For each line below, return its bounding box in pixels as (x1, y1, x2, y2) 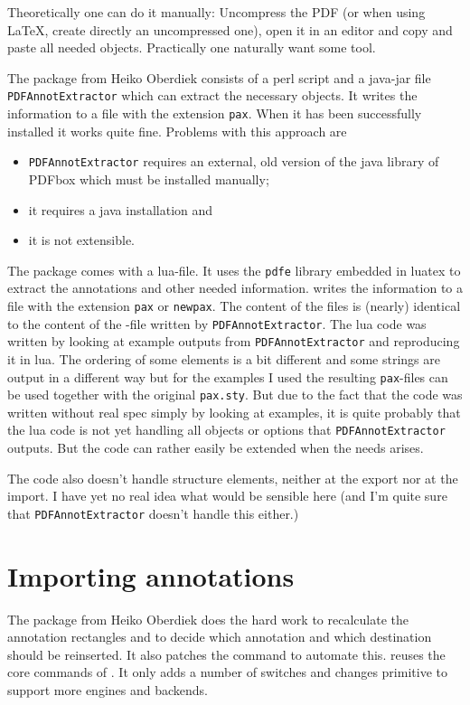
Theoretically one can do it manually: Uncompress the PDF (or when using (7, 3, 426, 21)
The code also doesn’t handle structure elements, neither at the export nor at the (7, 468, 458, 487)
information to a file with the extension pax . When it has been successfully (7, 104, 422, 123)
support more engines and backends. (7, 681, 208, 700)
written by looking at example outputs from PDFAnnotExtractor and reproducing (7, 332, 460, 351)
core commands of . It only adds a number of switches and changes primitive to (7, 663, 447, 681)
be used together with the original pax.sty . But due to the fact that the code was (7, 385, 463, 404)
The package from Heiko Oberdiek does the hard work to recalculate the (7, 609, 409, 628)
